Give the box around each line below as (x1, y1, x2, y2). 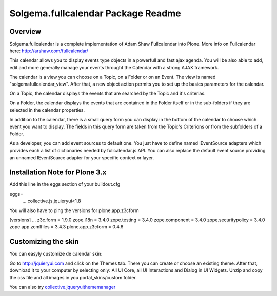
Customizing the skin (9, 237, 79, 246)
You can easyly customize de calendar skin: (9, 251, 103, 257)
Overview (9, 27, 42, 36)
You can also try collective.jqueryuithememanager (9, 284, 116, 290)
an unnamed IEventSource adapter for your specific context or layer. (9, 154, 154, 161)
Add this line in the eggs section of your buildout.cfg (9, 181, 121, 187)
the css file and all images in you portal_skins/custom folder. (9, 274, 137, 281)
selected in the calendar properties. (9, 107, 85, 113)
